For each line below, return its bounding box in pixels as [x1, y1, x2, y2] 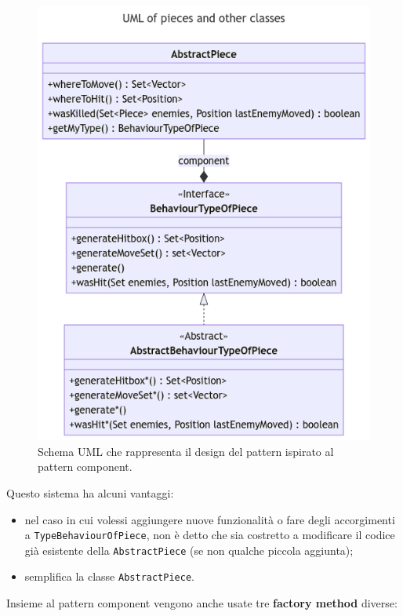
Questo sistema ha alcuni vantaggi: [6, 484, 174, 501]
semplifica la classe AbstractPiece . [24, 568, 194, 585]
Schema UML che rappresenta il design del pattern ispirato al [38, 443, 334, 459]
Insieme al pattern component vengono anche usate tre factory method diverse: [6, 595, 398, 611]
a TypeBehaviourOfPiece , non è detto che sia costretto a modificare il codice [24, 527, 395, 543]
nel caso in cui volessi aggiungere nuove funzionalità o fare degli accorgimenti [24, 511, 395, 527]
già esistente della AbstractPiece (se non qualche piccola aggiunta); [24, 541, 354, 558]
